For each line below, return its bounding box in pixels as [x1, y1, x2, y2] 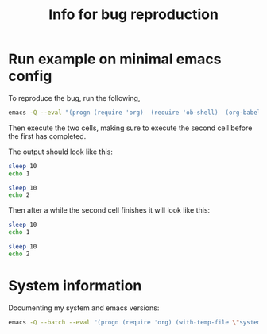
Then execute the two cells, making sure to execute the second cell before [8, 123, 253, 132]
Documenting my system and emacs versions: [8, 303, 160, 313]
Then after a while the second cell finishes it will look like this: [8, 205, 211, 215]
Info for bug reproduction [48, 6, 219, 24]
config [8, 67, 52, 85]
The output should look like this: [8, 147, 113, 156]
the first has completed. [8, 131, 87, 140]
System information [8, 277, 142, 294]
